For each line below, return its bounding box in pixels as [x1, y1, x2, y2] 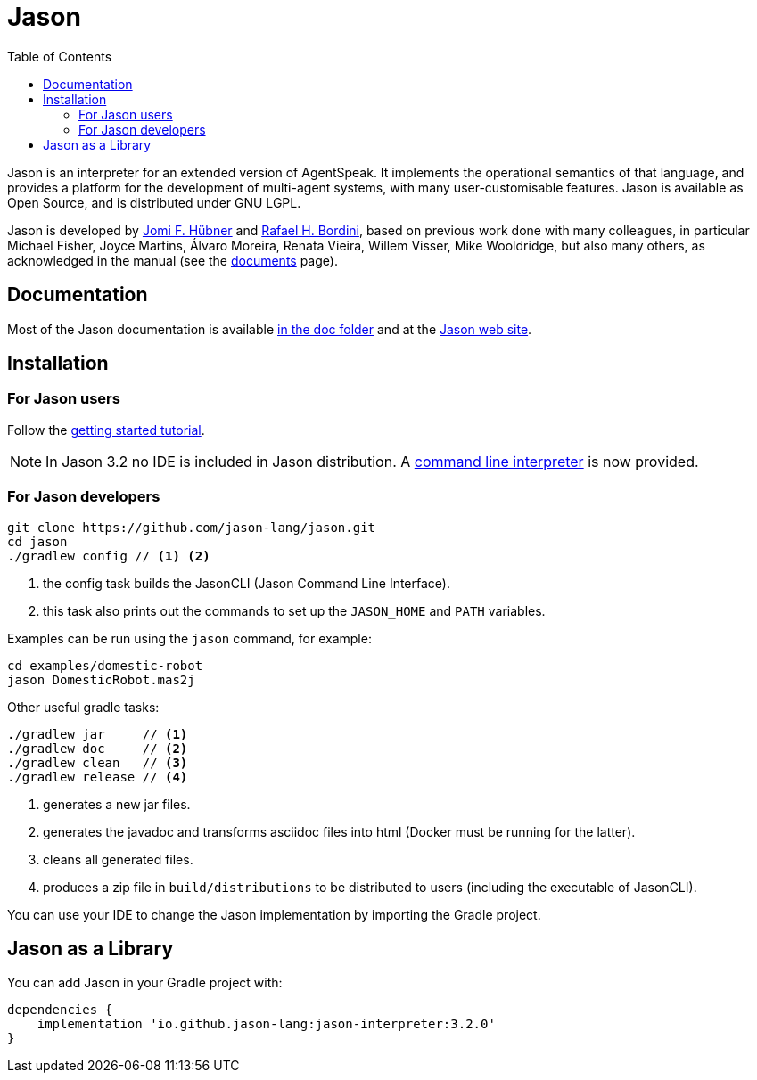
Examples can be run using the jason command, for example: [7, 630, 372, 646]
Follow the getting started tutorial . [7, 421, 205, 438]
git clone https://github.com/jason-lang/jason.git [7, 520, 376, 535]
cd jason [7, 534, 68, 549]
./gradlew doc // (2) [7, 740, 188, 756]
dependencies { [7, 1002, 113, 1018]
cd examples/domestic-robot [7, 658, 203, 673]
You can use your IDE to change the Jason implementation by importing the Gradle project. [7, 906, 541, 922]
